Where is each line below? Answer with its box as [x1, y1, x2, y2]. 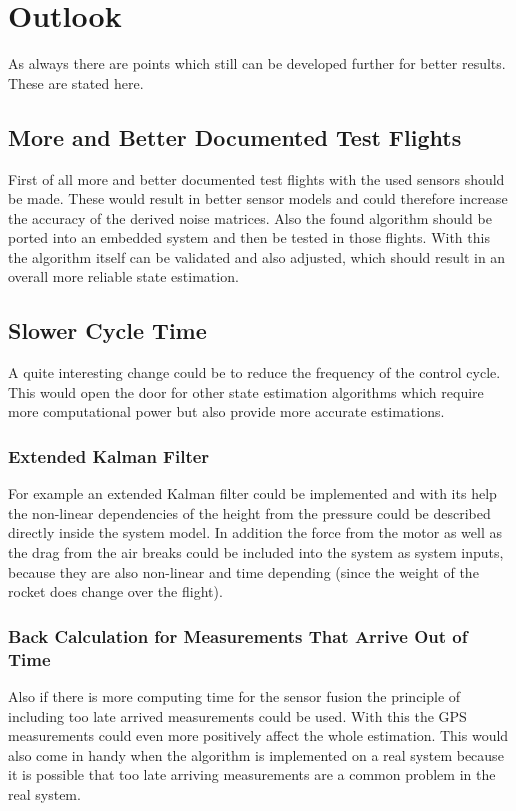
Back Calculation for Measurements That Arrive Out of [8, 623, 468, 648]
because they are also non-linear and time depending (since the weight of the [8, 561, 479, 582]
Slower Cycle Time [8, 315, 207, 346]
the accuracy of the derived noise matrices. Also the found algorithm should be [8, 207, 492, 228]
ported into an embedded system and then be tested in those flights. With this [8, 227, 490, 248]
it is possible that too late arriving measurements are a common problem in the [8, 764, 496, 785]
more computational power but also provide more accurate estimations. [8, 401, 445, 422]
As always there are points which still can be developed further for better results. [8, 53, 506, 74]
